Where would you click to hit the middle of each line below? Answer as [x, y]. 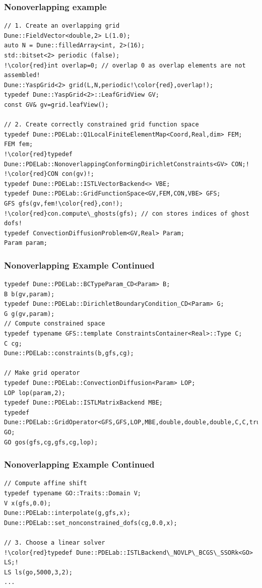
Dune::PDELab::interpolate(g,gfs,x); [67, 513]
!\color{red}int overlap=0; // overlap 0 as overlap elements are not [125, 65]
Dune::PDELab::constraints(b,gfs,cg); [69, 353]
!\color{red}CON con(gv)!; [49, 174]
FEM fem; [19, 144]
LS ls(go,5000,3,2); [39, 572]
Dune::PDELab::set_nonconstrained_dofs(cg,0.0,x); [91, 523]
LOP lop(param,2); [35, 393]
